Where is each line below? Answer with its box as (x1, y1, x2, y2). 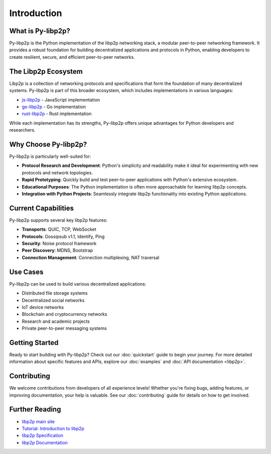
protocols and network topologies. (22, 169, 93, 175)
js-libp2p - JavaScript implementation (22, 97, 100, 103)
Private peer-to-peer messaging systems (22, 325, 107, 331)
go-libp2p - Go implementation (22, 104, 86, 110)
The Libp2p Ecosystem (9, 67, 83, 75)
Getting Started (9, 338, 59, 347)
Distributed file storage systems (22, 290, 88, 296)
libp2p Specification (22, 432, 64, 438)
